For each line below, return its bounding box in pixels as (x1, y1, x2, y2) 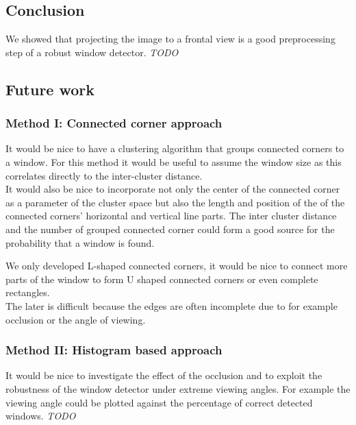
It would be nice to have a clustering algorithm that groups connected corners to (5, 141, 344, 156)
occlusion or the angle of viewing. (5, 312, 146, 326)
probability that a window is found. (5, 235, 155, 250)
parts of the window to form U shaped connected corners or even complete (5, 271, 318, 286)
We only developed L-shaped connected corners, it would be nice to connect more (5, 258, 348, 273)
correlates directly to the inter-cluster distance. (5, 168, 203, 182)
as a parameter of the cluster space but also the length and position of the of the (5, 195, 345, 209)
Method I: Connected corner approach (5, 114, 222, 132)
